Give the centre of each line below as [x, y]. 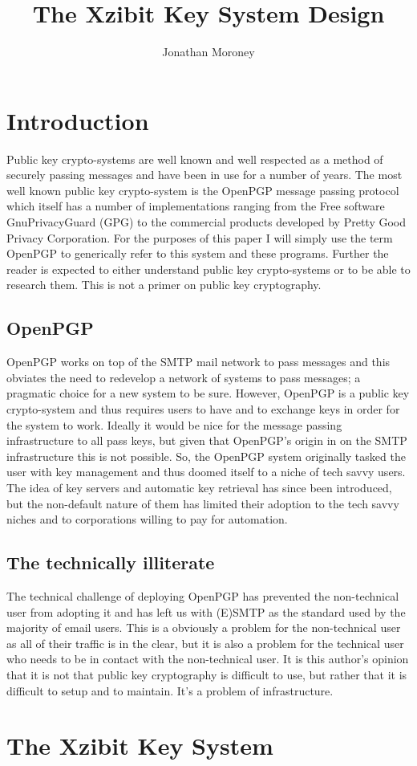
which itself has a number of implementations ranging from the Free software [196, 206]
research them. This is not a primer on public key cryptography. [164, 285]
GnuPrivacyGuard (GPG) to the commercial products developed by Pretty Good [206, 222]
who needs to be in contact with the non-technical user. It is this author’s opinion [208, 659]
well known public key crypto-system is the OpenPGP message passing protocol [203, 190]
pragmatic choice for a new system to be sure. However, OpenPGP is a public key [208, 393]
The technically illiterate [111, 562]
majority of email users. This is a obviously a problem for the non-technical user [204, 627]
